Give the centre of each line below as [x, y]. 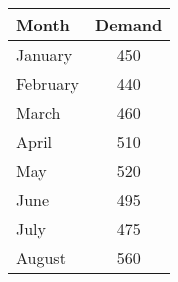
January [44, 54]
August [41, 257]
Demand [129, 24]
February [48, 83]
